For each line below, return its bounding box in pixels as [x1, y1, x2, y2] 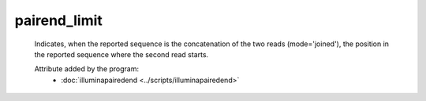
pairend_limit [14, 12, 103, 29]
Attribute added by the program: [34, 64, 140, 74]
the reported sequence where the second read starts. [34, 49, 209, 59]
